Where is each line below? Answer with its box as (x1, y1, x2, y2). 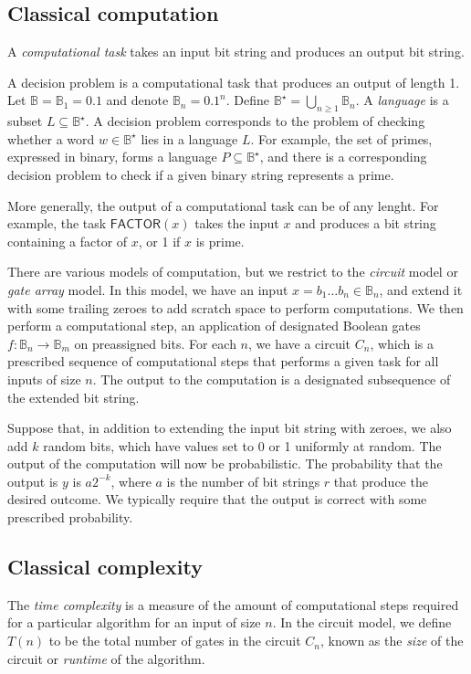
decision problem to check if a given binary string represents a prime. (7, 164, 394, 184)
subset (7, 111, 43, 131)
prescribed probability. (7, 508, 133, 527)
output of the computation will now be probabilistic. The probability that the (7, 454, 443, 473)
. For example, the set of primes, (250, 129, 433, 148)
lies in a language (141, 129, 238, 148)
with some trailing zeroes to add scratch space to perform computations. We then (7, 298, 464, 317)
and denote (106, 90, 169, 110)
